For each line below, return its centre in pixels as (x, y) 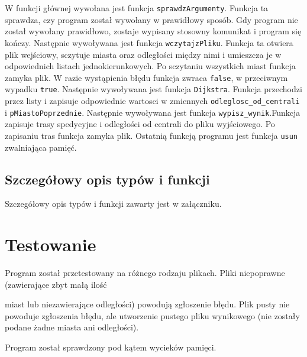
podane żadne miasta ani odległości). (72, 327)
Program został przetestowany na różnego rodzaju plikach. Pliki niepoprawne (145, 273)
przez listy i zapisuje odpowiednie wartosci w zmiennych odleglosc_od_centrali (152, 100)
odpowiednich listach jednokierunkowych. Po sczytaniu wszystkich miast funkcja (150, 66)
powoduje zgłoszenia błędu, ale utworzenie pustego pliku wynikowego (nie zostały (152, 315)
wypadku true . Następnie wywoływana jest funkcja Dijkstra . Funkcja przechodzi (153, 89)
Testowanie (51, 244)
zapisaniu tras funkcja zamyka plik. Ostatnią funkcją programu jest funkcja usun (151, 135)
